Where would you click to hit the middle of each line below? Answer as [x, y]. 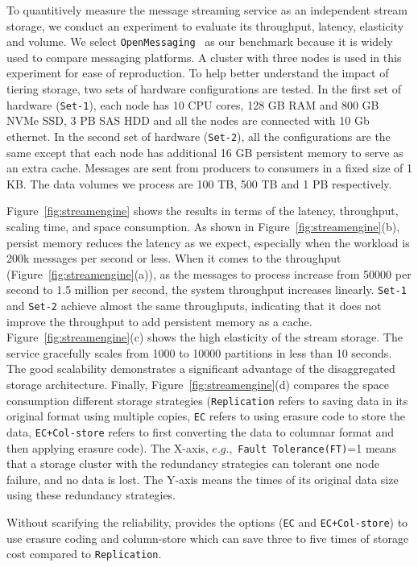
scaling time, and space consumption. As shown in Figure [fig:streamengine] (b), [203, 226]
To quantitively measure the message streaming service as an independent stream [207, 10]
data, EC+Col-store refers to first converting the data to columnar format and [201, 431]
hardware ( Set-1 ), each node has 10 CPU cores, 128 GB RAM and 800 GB [193, 104]
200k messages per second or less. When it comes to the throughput [174, 258]
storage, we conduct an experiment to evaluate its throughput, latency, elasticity [205, 25]
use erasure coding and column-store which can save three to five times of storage [208, 538]
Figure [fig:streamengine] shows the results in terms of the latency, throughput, [203, 211]
